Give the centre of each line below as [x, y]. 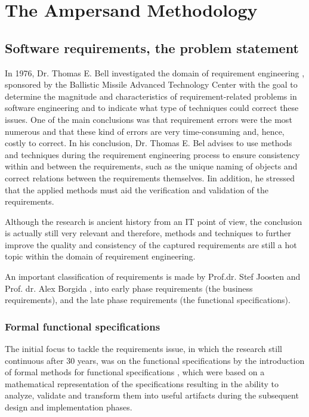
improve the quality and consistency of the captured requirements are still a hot [151, 244]
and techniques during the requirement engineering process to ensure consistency [152, 154]
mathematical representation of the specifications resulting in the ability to [142, 383]
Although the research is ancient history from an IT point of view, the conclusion [154, 221]
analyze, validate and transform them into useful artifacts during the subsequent [152, 395]
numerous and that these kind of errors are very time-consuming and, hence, [145, 131]
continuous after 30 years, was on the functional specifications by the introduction [155, 360]
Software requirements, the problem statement [152, 47]
